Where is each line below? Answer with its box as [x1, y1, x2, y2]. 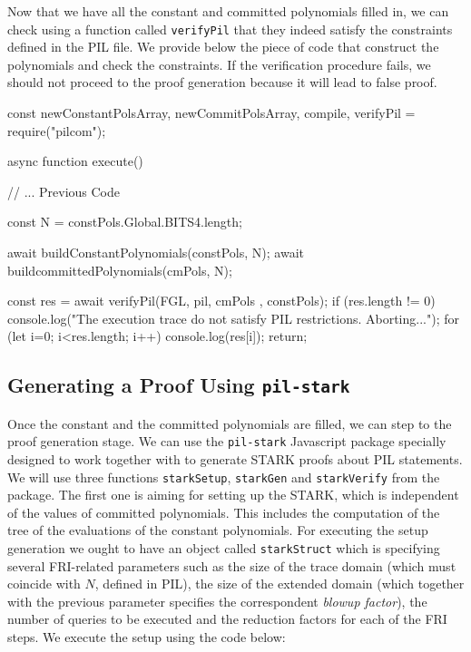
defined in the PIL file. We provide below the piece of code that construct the [7, 37, 439, 56]
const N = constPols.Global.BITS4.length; [7, 212, 242, 231]
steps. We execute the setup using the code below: [7, 628, 286, 647]
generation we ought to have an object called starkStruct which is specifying [7, 539, 440, 558]
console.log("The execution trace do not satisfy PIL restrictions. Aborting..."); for [7, 308, 459, 327]
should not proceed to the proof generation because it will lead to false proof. [7, 73, 437, 92]
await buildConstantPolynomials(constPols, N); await [7, 243, 304, 261]
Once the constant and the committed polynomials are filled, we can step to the [7, 414, 452, 433]
